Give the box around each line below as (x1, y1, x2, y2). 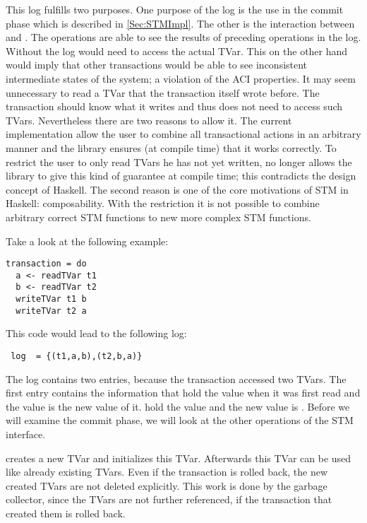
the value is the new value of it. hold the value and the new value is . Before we (6, 399, 350, 413)
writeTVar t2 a (16, 305, 87, 316)
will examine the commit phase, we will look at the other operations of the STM (6, 413, 354, 428)
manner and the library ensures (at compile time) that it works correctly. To (6, 140, 337, 155)
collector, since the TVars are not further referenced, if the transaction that (6, 492, 332, 507)
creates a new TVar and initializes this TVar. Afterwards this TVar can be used (6, 450, 351, 465)
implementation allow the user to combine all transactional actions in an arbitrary (6, 127, 361, 141)
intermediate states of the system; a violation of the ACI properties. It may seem (6, 71, 356, 86)
